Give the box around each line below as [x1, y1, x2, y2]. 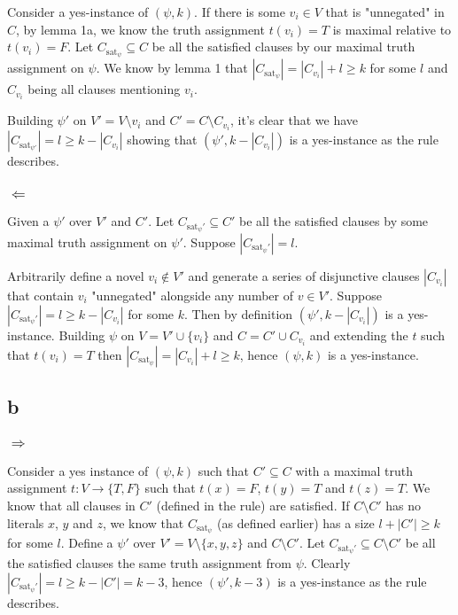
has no [385, 495, 422, 514]
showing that [127, 130, 198, 149]
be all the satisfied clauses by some [239, 212, 429, 230]
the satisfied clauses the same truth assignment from [7, 554, 292, 572]
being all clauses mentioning [27, 80, 181, 98]
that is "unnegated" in [325, 3, 445, 20]
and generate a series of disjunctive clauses [188, 266, 420, 284]
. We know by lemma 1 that [96, 58, 248, 77]
